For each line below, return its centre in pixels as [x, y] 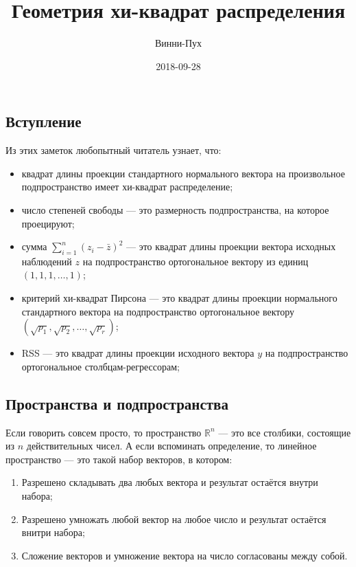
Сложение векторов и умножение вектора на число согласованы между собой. [185, 555]
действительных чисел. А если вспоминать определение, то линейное [171, 446]
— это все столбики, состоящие [285, 432]
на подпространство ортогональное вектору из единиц [195, 261]
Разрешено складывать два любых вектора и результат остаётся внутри [170, 482]
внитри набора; [53, 532]
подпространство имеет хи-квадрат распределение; [127, 187]
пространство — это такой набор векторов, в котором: [119, 459]
